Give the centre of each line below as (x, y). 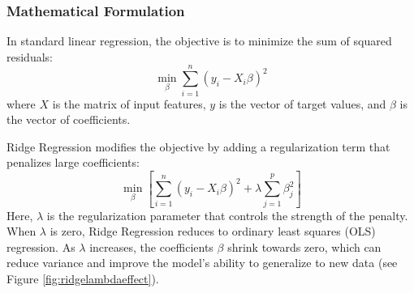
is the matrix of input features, (129, 103)
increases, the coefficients (151, 246)
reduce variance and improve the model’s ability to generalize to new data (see (202, 263)
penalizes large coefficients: (73, 162)
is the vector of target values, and (302, 103)
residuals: (30, 56)
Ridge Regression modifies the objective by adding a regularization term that (198, 146)
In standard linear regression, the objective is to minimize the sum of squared (199, 41)
